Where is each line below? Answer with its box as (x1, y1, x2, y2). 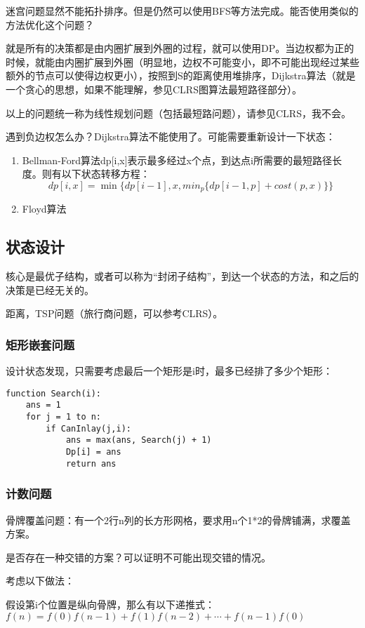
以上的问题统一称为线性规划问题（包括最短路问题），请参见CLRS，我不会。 (6, 105, 351, 120)
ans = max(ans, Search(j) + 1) (65, 435, 212, 446)
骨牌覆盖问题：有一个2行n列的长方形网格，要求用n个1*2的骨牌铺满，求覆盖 (6, 512, 351, 527)
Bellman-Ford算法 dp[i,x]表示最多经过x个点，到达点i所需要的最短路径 (22, 152, 332, 167)
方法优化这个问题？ (6, 17, 94, 32)
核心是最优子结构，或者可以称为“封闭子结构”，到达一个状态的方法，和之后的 (6, 269, 359, 283)
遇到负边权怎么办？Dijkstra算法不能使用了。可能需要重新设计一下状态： (6, 129, 336, 144)
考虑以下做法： (6, 573, 74, 588)
